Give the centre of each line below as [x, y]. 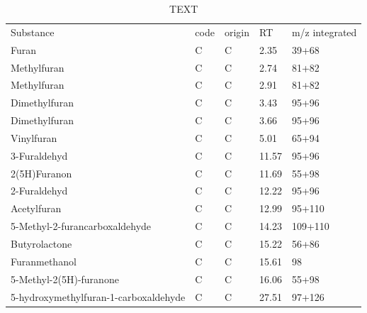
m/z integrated [324, 32]
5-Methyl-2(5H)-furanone [65, 279]
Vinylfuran [34, 137]
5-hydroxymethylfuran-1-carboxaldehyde [98, 296]
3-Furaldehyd [39, 155]
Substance [33, 32]
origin [237, 32]
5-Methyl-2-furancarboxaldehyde [81, 226]
